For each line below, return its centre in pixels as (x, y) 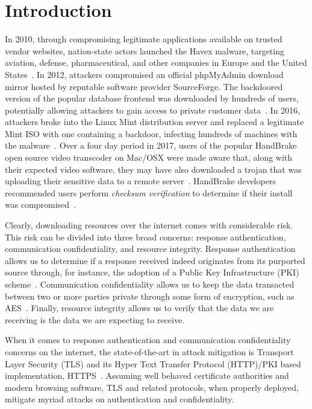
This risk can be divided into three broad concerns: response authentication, (145, 237)
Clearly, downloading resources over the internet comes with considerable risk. (149, 225)
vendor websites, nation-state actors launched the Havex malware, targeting (145, 50)
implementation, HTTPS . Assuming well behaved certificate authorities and (147, 375)
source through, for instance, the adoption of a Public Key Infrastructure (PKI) (152, 272)
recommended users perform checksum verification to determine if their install (149, 192)
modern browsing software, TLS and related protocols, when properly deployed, (152, 387)
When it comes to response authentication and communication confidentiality (148, 340)
